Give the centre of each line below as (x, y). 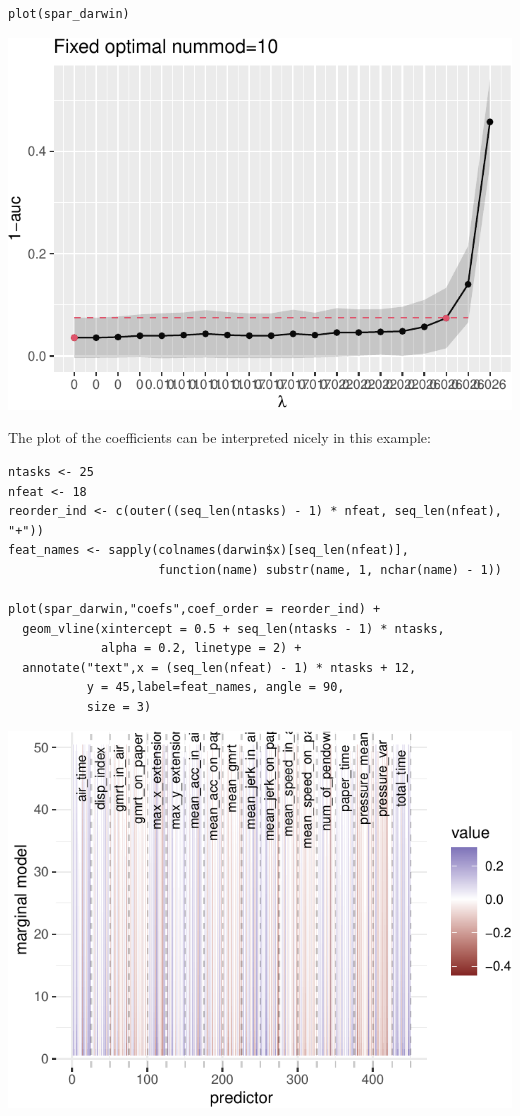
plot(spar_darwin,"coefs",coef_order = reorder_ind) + (194, 609)
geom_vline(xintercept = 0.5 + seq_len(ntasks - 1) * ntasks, (233, 628)
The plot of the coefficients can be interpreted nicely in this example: (219, 437)
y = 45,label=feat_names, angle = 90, (215, 687)
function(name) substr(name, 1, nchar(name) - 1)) (330, 569)
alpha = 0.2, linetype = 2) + (201, 648)
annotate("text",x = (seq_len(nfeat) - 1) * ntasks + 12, (219, 667)
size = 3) (119, 707)
